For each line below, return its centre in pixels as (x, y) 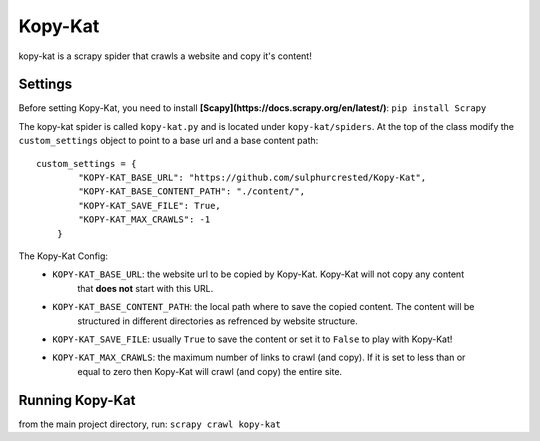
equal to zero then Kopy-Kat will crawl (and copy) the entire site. (210, 371)
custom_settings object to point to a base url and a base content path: (168, 141)
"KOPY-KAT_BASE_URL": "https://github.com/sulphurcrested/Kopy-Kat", (252, 178)
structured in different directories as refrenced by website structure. (218, 321)
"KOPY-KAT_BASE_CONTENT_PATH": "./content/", (191, 191)
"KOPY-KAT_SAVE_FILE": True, (150, 205)
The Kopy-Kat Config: (63, 256)
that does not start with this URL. (145, 288)
